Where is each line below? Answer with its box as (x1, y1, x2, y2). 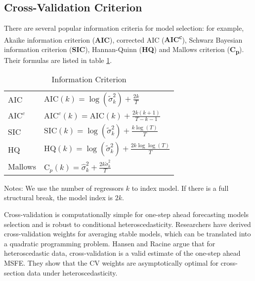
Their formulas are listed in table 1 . (4, 55, 112, 65)
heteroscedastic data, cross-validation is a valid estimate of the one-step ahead (4, 248, 241, 258)
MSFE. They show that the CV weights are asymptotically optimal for (4, 258, 218, 268)
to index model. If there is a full (131, 182, 229, 193)
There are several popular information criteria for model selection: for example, (4, 23, 244, 33)
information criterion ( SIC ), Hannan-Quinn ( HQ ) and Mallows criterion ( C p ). (4, 44, 244, 56)
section (4, 267, 25, 278)
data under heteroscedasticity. (27, 267, 118, 278)
